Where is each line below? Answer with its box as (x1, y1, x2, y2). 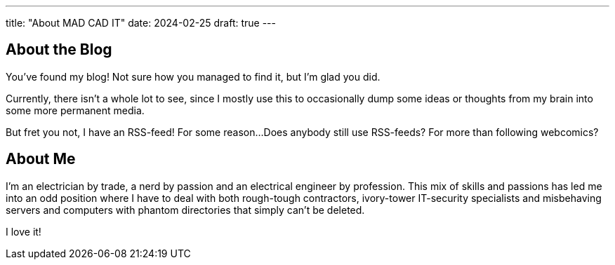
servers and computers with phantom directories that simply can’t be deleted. (6, 203, 365, 216)
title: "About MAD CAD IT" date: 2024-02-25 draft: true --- (6, 17, 276, 29)
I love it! (6, 225, 41, 238)
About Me (6, 150, 76, 168)
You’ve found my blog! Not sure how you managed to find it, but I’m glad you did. (6, 70, 381, 83)
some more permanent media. (6, 104, 145, 116)
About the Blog (6, 41, 112, 59)
